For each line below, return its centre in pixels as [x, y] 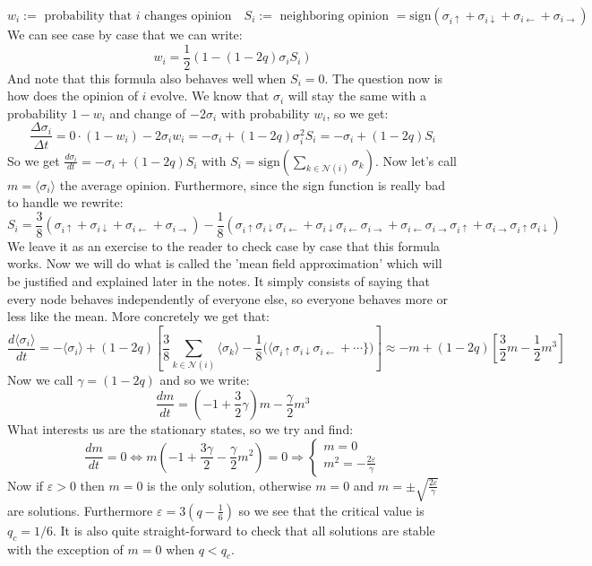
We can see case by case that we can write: [125, 34]
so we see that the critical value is [331, 510]
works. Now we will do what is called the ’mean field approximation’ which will [225, 263]
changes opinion [188, 16]
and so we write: [205, 380]
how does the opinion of [73, 96]
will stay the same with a [357, 96]
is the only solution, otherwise [229, 485]
